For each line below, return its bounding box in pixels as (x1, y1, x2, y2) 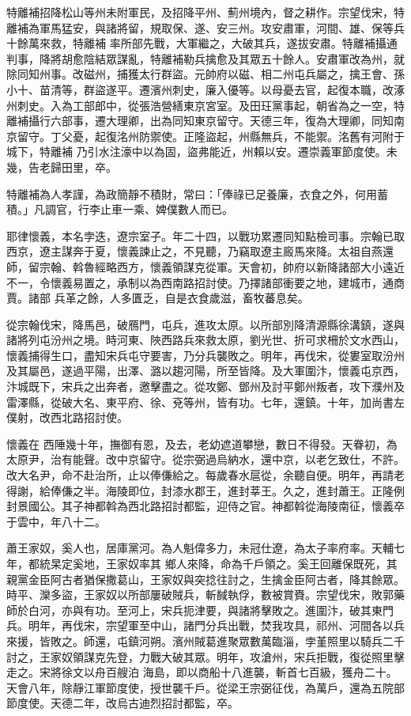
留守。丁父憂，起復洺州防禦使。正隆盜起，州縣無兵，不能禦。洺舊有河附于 (17, 127, 405, 144)
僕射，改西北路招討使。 (6, 409, 128, 426)
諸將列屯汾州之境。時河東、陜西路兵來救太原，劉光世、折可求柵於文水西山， (6, 331, 405, 348)
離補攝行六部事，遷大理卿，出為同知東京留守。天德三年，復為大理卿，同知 (6, 112, 394, 129)
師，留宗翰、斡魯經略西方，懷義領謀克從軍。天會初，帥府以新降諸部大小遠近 (6, 258, 405, 275)
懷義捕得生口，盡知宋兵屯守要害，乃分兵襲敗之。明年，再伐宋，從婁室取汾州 (6, 347, 405, 363)
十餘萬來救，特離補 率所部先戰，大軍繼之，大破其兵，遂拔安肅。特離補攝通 (6, 35, 398, 51)
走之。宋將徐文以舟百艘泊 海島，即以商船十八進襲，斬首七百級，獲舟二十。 (6, 664, 398, 680)
